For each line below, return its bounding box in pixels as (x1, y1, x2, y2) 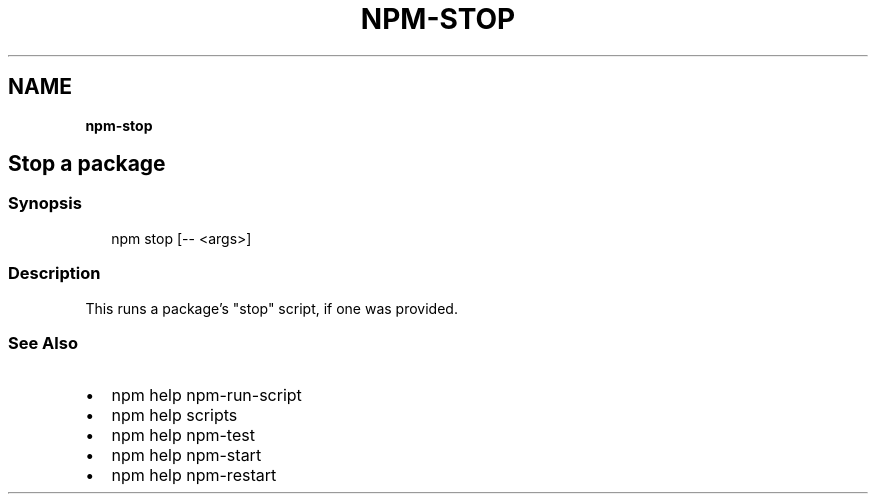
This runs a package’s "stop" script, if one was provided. (85, 299, 458, 317)
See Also (8, 332, 78, 353)
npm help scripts (111, 405, 238, 426)
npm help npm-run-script (111, 385, 302, 406)
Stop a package (8, 151, 166, 177)
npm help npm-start (111, 445, 262, 466)
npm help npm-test (111, 425, 255, 446)
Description (8, 263, 101, 284)
